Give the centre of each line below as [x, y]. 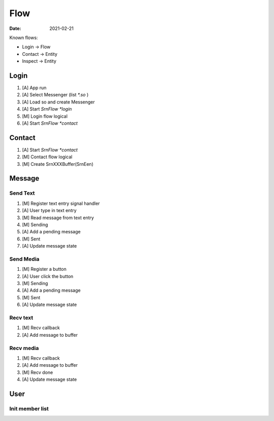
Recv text [21, 318]
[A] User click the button [48, 276]
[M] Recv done [38, 372]
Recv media [24, 348]
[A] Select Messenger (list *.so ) [55, 95]
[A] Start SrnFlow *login [47, 109]
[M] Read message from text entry [58, 218]
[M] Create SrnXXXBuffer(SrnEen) [58, 164]
